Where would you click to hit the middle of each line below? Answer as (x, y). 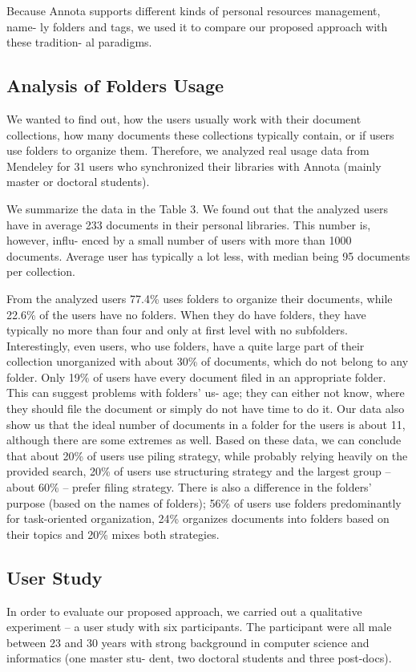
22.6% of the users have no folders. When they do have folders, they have (186, 314)
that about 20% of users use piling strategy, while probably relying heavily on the (207, 455)
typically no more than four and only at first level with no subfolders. (177, 330)
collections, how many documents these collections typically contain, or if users (200, 134)
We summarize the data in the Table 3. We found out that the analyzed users (197, 208)
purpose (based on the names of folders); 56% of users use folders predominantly (204, 502)
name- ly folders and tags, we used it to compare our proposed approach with (197, 26)
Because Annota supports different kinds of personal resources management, (194, 10)
